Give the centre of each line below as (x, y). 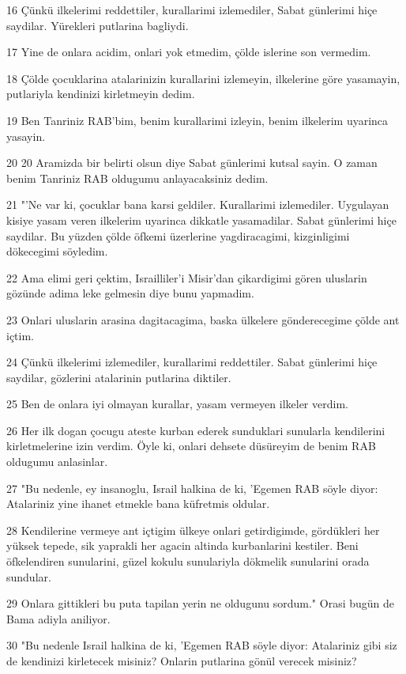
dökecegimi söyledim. (57, 251)
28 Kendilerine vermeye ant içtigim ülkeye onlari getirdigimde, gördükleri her (193, 530)
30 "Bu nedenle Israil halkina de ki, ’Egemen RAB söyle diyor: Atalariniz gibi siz (202, 645)
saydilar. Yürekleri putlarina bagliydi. (98, 25)
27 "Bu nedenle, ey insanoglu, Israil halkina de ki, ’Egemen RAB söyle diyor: (192, 488)
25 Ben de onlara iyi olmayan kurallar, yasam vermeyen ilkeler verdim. (177, 404)
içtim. (20, 335)
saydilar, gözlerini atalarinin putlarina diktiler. (119, 377)
